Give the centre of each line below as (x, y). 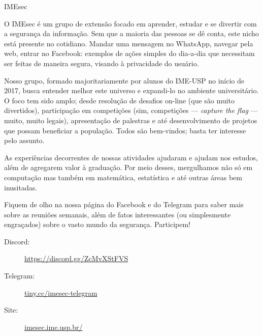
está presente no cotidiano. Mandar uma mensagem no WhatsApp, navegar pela (129, 43)
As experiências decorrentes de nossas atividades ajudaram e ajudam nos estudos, (131, 157)
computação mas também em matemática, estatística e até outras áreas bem (123, 177)
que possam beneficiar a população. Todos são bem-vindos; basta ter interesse (125, 130)
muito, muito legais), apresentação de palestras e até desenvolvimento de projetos (131, 120)
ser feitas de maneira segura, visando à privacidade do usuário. (102, 63)
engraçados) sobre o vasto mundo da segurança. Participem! (97, 224)
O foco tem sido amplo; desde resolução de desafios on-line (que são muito (119, 100)
